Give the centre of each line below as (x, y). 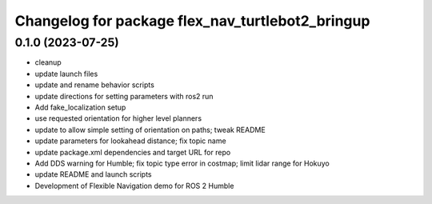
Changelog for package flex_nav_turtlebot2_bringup (192, 21)
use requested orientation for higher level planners (118, 118)
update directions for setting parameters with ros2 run (124, 96)
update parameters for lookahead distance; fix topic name (131, 141)
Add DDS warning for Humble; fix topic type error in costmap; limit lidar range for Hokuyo (182, 163)
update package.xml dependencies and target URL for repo (133, 152)
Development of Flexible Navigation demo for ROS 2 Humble (134, 186)
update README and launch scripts (93, 174)
